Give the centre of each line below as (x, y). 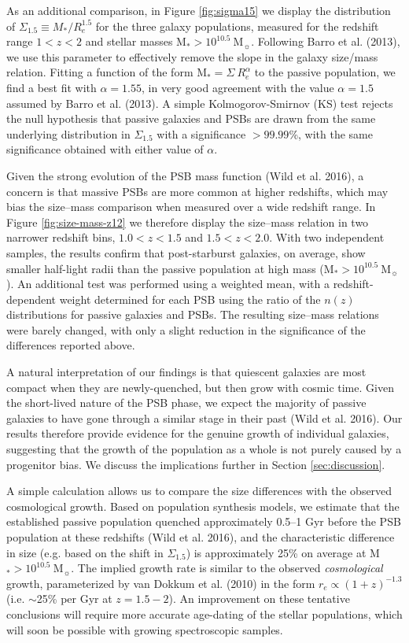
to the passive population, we (325, 72)
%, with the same (331, 133)
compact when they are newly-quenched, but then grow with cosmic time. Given (200, 387)
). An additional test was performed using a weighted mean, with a (168, 284)
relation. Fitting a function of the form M (107, 72)
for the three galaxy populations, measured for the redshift (237, 26)
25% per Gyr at (74, 599)
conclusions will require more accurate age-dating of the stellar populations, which (204, 613)
